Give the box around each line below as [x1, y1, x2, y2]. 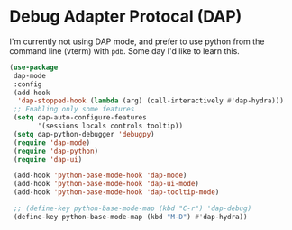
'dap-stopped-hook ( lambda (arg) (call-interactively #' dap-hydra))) [17, 96, 284, 105]
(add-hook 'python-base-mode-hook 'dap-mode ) [13, 171, 187, 181]
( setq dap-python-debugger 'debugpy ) [13, 129, 155, 138]
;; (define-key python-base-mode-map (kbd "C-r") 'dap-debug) [13, 204, 252, 213]
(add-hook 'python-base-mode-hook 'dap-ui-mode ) [13, 180, 200, 189]
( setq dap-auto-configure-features [13, 113, 147, 122]
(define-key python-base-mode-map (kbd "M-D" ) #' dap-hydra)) [13, 212, 248, 221]
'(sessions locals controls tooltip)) [37, 121, 183, 131]
